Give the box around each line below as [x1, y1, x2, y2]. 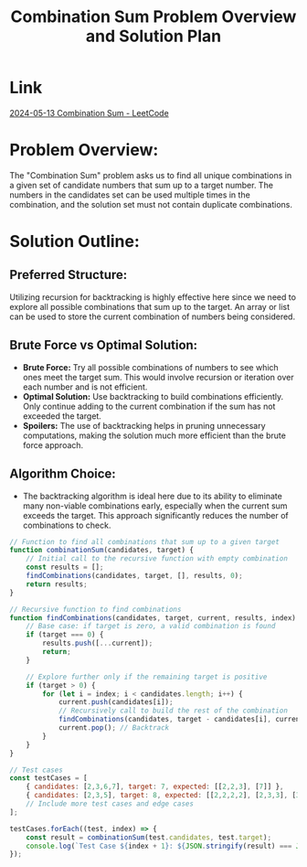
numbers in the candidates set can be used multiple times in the [9, 189, 251, 200]
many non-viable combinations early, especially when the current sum [22, 500, 288, 511]
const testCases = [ [9, 774, 89, 783]
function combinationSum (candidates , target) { [9, 546, 195, 555]
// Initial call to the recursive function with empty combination [26, 554, 288, 563]
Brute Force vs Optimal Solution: [9, 337, 198, 353]
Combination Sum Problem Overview [10, 6, 297, 27]
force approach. [22, 439, 84, 450]
